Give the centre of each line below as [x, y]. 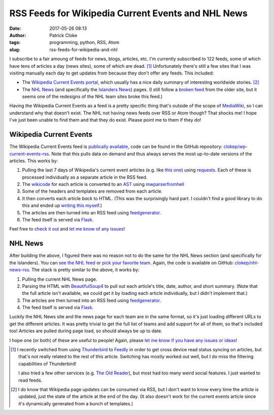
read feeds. [30, 380]
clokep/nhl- [247, 262]
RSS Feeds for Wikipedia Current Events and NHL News [129, 13]
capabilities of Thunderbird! [47, 364]
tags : [15, 43]
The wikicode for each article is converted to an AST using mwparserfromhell [103, 184]
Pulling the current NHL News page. [60, 279]
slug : [15, 49]
